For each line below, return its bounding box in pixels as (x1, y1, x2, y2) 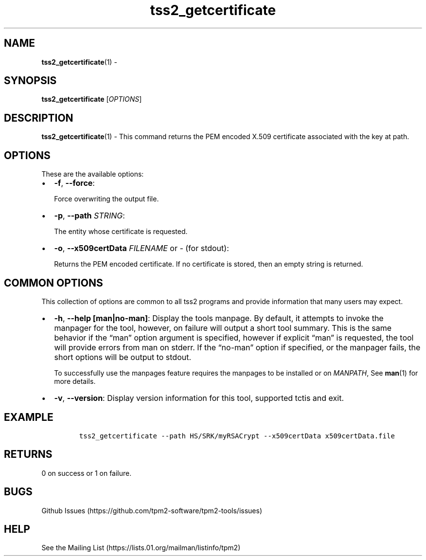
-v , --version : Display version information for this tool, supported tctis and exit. (54, 393, 344, 403)
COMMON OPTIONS (4, 276, 103, 289)
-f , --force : (54, 178, 95, 188)
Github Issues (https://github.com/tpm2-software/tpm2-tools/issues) (41, 506, 263, 515)
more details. (54, 377, 96, 385)
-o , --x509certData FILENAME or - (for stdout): (54, 243, 229, 253)
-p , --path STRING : (54, 211, 125, 221)
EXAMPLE (4, 411, 53, 424)
